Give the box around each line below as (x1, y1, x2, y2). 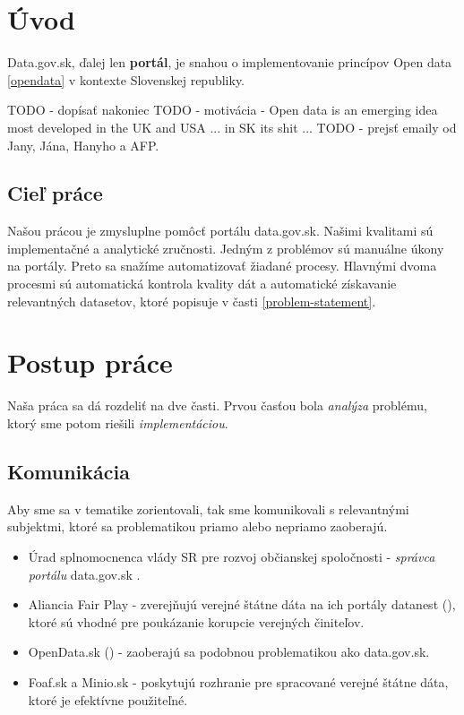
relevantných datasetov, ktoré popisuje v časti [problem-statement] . (7, 291, 376, 310)
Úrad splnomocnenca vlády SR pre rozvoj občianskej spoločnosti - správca (28, 547, 435, 565)
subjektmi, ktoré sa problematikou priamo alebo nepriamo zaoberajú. (7, 517, 388, 536)
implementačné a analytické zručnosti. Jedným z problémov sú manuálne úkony (7, 238, 444, 257)
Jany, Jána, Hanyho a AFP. (7, 135, 159, 154)
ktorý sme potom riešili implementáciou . (7, 413, 228, 432)
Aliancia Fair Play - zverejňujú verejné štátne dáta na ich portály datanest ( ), (28, 595, 456, 614)
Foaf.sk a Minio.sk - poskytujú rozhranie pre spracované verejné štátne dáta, (28, 672, 449, 691)
